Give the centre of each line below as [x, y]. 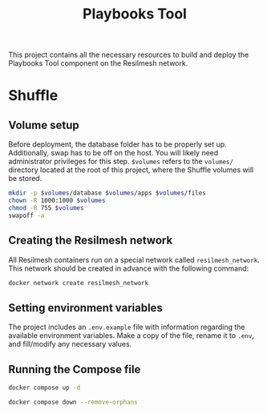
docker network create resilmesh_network [79, 283]
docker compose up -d [44, 388]
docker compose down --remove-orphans [73, 402]
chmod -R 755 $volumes [46, 208]
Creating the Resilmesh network [91, 241]
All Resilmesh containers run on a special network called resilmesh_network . [134, 259]
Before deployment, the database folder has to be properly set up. [117, 144]
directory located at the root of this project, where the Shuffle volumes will [131, 170]
